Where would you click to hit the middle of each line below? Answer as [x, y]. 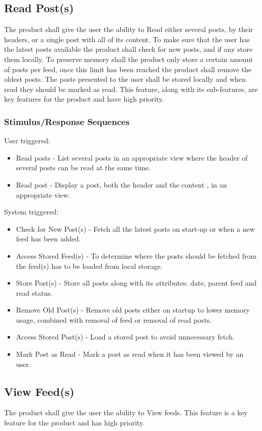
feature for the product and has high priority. [74, 423]
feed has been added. [48, 239]
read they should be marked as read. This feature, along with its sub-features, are [131, 89]
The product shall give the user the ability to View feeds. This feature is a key [126, 412]
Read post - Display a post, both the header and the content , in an [121, 184]
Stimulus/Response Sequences [67, 121]
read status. [34, 293]
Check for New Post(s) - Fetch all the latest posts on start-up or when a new [135, 228]
